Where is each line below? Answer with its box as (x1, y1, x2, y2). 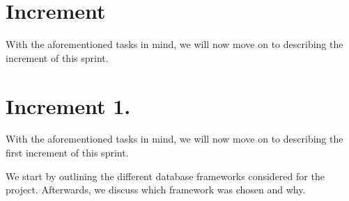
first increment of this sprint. (6, 145, 129, 160)
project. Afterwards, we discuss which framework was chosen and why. (6, 182, 306, 197)
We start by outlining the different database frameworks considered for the (6, 168, 325, 183)
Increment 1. (6, 91, 131, 120)
